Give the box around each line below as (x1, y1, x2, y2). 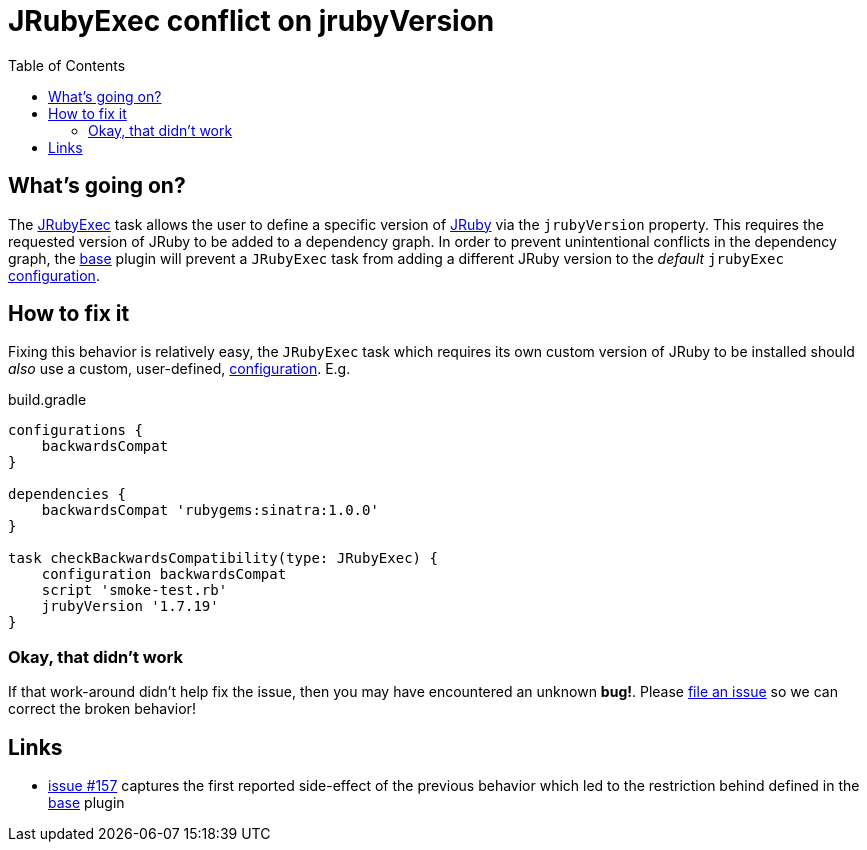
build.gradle (8, 391, 87, 409)
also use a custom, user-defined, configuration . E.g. (8, 360, 351, 378)
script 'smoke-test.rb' (41, 582, 228, 599)
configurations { (8, 422, 143, 439)
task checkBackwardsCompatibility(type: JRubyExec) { (8, 550, 438, 567)
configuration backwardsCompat (41, 566, 287, 583)
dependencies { (8, 486, 127, 503)
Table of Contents (8, 56, 126, 74)
